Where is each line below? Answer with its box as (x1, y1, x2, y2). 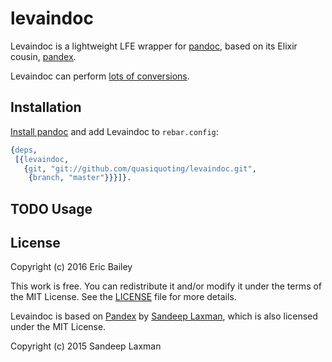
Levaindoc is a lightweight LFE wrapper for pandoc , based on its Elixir (10, 40, 298, 52)
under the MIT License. (10, 321, 107, 333)
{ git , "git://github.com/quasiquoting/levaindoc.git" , (23, 163, 257, 174)
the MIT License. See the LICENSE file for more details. (10, 291, 237, 303)
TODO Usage (10, 200, 93, 217)
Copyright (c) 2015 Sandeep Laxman (10, 340, 162, 352)
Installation (10, 99, 82, 116)
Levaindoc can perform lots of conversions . (10, 70, 190, 82)
